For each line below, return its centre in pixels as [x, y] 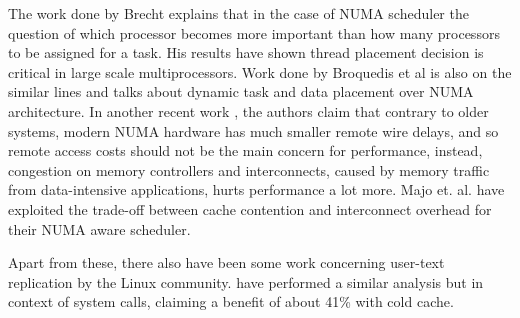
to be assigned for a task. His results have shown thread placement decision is [246, 52]
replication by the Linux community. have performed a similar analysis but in [246, 281]
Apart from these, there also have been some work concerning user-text [226, 262]
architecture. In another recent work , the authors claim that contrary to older [248, 110]
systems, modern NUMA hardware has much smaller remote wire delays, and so [253, 130]
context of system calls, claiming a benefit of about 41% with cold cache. [231, 301]
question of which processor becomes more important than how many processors [254, 32]
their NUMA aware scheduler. [99, 228]
